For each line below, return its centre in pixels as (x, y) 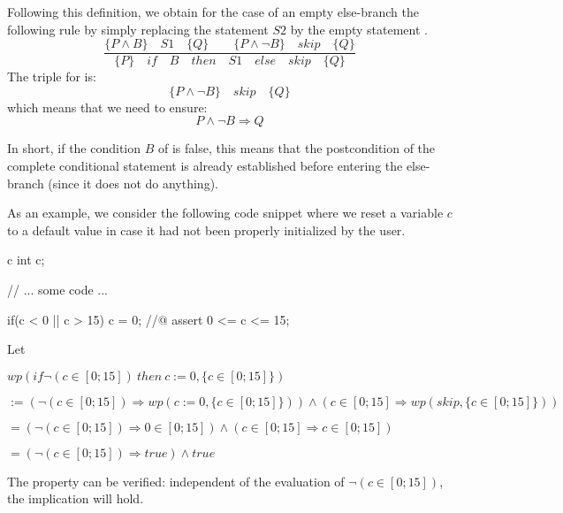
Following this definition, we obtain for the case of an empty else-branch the (213, 11)
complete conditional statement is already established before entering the (205, 166)
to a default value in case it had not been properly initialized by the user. (206, 230)
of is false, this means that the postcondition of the (297, 148)
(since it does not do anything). (133, 183)
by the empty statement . (359, 29)
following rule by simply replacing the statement (138, 29)
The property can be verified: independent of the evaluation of (176, 481)
